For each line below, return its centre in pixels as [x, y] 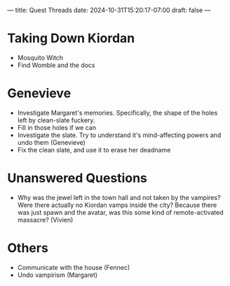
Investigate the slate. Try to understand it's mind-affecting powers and [119, 135]
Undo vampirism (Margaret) [57, 275]
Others [28, 248]
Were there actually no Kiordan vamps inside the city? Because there [117, 205]
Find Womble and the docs [56, 65]
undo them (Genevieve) [52, 142]
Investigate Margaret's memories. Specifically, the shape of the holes [117, 113]
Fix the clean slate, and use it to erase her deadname [94, 150]
